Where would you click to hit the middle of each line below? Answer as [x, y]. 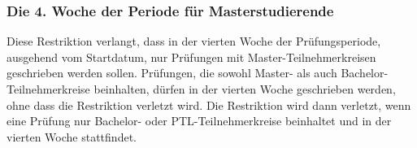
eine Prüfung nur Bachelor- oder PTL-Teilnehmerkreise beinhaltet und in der [199, 121]
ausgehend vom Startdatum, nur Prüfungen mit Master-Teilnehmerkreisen [191, 57]
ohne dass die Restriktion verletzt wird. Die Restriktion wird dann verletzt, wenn [209, 104]
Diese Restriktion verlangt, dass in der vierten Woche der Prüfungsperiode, [194, 41]
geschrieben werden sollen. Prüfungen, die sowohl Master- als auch [172, 73]
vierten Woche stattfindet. [72, 136]
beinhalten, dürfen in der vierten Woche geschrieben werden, [245, 89]
